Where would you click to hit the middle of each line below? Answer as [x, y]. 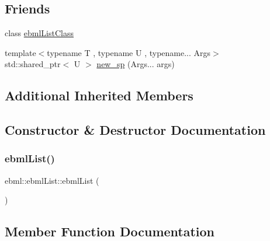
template [20, 52]
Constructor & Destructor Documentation [135, 130]
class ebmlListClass [39, 33]
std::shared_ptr [33, 64]
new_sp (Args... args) [136, 64]
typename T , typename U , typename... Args [129, 52]
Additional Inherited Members [99, 95]
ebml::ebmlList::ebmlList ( [52, 180]
